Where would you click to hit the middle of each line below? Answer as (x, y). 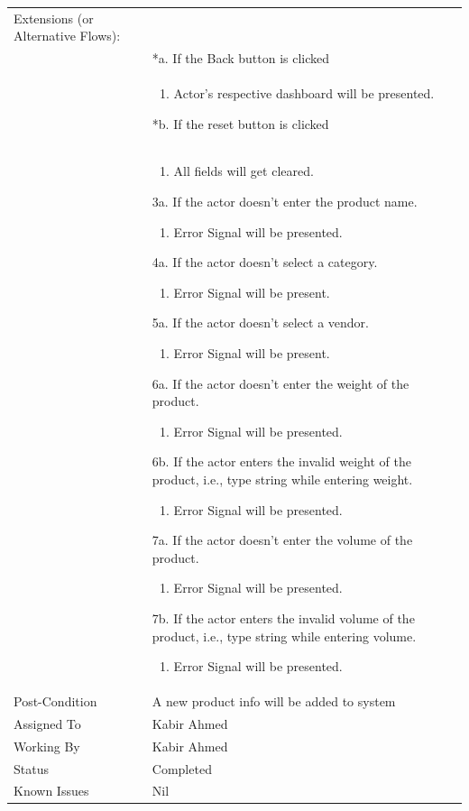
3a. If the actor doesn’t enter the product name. (285, 202)
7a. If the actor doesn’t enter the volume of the (282, 540)
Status (31, 768)
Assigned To (47, 723)
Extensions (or (54, 18)
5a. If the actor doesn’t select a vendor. (260, 323)
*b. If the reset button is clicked (240, 123)
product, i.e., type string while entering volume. (284, 636)
